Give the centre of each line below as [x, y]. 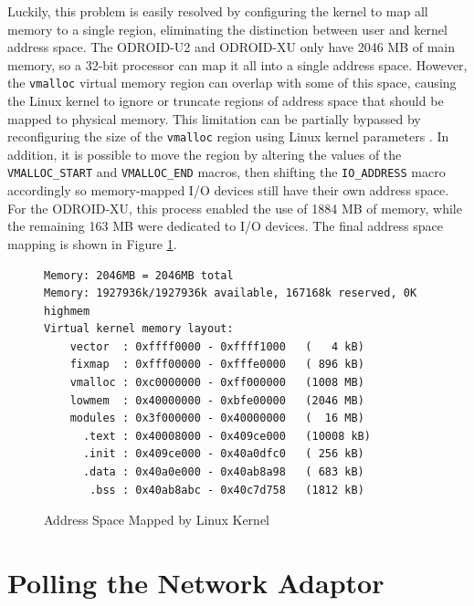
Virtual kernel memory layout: [139, 329]
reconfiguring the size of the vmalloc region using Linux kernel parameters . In [228, 136]
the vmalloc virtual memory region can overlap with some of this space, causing [232, 83]
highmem [67, 311]
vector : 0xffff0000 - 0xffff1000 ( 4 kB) [217, 346]
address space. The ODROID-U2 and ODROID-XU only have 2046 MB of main [232, 47]
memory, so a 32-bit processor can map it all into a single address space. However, [237, 64]
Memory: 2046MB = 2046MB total [139, 275]
